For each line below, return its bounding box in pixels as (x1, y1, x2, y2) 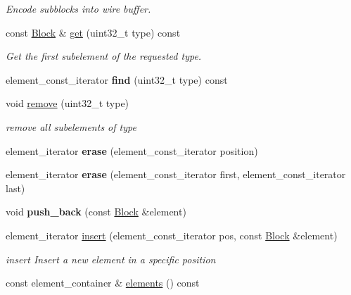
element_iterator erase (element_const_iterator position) (6, 143, 258, 158)
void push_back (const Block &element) (6, 204, 186, 219)
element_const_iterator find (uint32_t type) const (6, 72, 228, 87)
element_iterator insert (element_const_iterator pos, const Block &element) (6, 227, 338, 242)
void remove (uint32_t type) (6, 96, 129, 111)
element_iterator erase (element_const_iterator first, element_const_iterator (6, 167, 346, 182)
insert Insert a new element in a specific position (6, 251, 216, 266)
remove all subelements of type (6, 119, 136, 134)
